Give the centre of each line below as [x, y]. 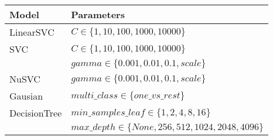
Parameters [98, 14]
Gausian [26, 96]
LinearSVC [32, 32]
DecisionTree [36, 113]
